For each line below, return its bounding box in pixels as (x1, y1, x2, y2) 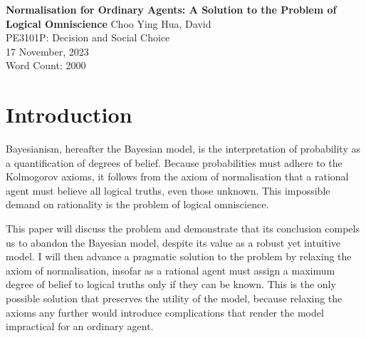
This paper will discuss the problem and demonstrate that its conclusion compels (6, 221, 360, 236)
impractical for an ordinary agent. (6, 319, 154, 334)
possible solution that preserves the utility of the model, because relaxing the (6, 291, 343, 306)
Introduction (6, 100, 132, 129)
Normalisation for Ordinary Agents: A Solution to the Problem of (6, 2, 337, 16)
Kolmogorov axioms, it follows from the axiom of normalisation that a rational (6, 169, 349, 184)
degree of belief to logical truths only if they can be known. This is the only (6, 277, 336, 292)
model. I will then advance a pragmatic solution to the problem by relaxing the (6, 249, 352, 264)
